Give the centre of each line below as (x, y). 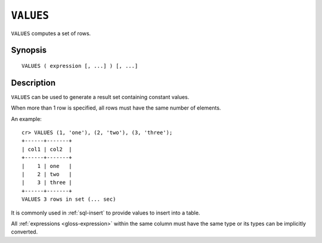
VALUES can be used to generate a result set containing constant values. (100, 97)
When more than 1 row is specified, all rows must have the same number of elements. (116, 108)
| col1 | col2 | (47, 149)
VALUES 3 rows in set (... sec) (69, 199)
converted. (24, 232)
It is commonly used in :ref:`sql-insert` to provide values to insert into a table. (106, 213)
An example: (26, 119)
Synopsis (29, 50)
